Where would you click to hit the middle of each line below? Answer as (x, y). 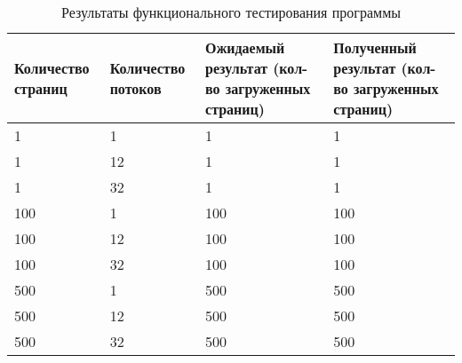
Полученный (375, 47)
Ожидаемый (245, 47)
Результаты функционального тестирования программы (231, 12)
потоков (135, 88)
